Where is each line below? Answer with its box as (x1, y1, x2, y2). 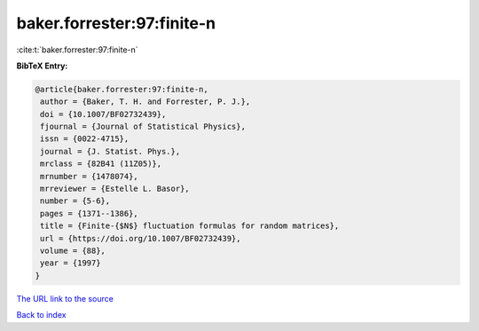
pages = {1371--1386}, (40, 209, 139, 218)
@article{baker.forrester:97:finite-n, (35, 84, 208, 94)
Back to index (16, 310, 67, 320)
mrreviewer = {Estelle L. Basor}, (40, 184, 190, 194)
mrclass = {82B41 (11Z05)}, (40, 159, 162, 169)
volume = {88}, (40, 246, 106, 256)
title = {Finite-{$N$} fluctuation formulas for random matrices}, (40, 221, 340, 231)
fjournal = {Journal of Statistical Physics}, (40, 122, 246, 132)
